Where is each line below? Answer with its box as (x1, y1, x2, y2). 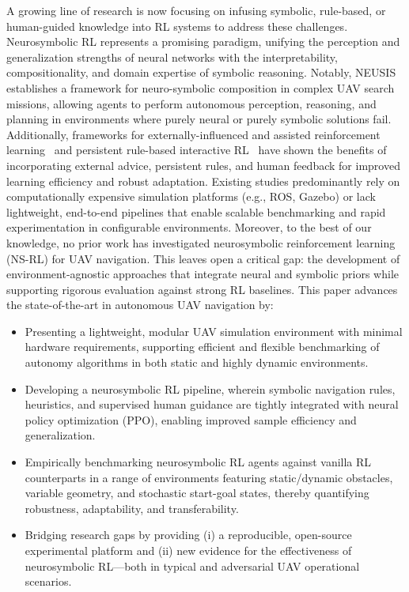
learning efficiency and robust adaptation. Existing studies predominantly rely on (6, 172, 400, 189)
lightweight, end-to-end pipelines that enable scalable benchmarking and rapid (6, 203, 386, 220)
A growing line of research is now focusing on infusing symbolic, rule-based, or (6, 2, 386, 18)
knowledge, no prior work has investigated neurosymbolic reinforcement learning (6, 234, 396, 251)
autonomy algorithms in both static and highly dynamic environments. (25, 354, 369, 371)
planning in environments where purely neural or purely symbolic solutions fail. (6, 111, 392, 127)
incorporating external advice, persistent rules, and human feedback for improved (6, 156, 400, 173)
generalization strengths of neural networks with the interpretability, (6, 48, 338, 65)
